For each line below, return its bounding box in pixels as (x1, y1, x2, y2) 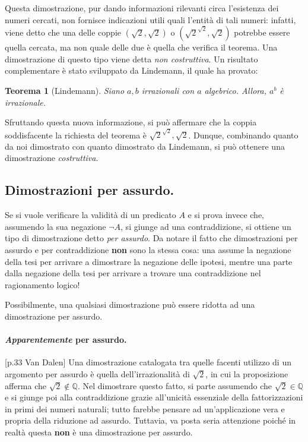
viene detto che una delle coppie (5, 26, 121, 39)
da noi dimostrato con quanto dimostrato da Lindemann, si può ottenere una (5, 140, 285, 152)
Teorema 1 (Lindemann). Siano (5, 84, 125, 96)
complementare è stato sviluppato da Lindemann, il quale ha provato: (5, 64, 258, 77)
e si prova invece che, (188, 209, 265, 221)
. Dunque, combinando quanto (188, 128, 299, 141)
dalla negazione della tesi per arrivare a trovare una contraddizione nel (5, 267, 261, 279)
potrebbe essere (234, 26, 290, 39)
